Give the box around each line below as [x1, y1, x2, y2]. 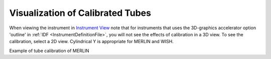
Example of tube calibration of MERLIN [9, 48, 90, 54]
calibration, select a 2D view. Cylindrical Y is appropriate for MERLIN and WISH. [9, 39, 174, 45]
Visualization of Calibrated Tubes [9, 7, 152, 18]
